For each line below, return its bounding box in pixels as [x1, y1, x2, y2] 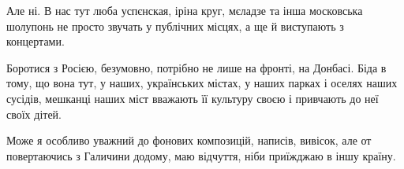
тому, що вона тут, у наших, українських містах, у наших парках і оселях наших [6, 75, 398, 91]
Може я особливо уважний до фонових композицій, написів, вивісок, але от [6, 132, 372, 149]
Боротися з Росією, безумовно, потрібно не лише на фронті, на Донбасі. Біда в [6, 59, 387, 75]
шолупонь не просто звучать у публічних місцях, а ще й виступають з [6, 17, 344, 34]
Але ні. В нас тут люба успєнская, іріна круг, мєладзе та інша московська [6, 2, 363, 18]
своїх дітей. [6, 105, 62, 122]
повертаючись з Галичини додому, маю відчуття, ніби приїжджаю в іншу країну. [6, 147, 396, 163]
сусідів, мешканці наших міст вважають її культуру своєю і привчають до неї [6, 90, 379, 106]
